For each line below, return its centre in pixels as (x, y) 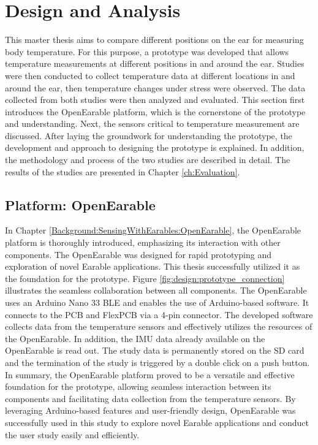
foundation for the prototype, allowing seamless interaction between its (138, 386)
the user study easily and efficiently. (72, 434)
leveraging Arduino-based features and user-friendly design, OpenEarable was (150, 410)
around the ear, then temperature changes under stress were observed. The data (155, 87)
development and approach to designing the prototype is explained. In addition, (155, 147)
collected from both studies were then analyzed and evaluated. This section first (155, 100)
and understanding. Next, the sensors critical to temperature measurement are (152, 124)
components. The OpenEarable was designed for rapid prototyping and (138, 254)
